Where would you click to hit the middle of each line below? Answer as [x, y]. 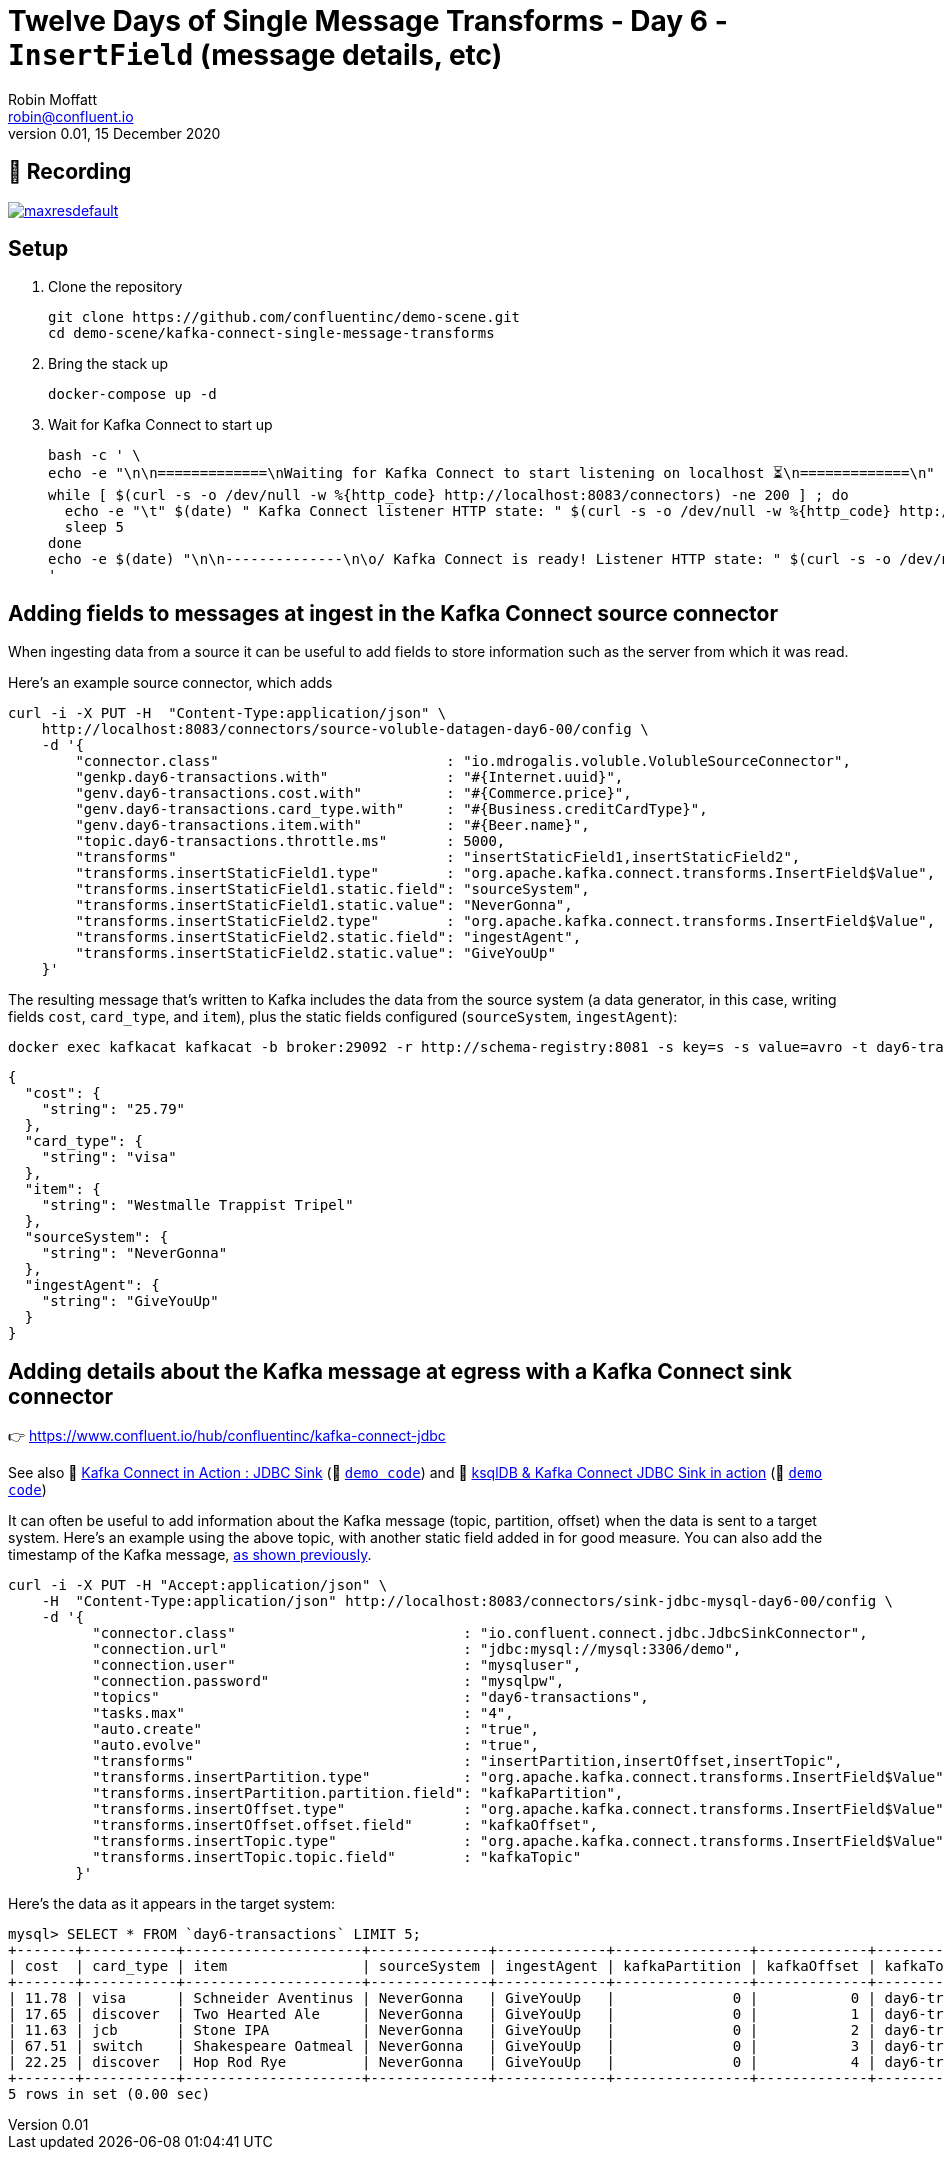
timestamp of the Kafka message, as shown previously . [190, 1555]
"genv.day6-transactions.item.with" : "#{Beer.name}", [332, 825]
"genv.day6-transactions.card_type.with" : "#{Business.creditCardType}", [391, 809]
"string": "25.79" [113, 1109]
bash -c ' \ [94, 455]
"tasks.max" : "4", [303, 1713]
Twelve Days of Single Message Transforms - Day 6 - [368, 21]
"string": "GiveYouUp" [130, 1301]
